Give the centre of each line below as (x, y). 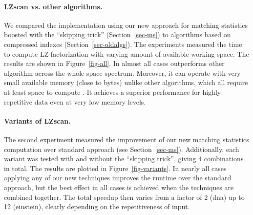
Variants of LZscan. (37, 120)
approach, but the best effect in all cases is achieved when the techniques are (119, 187)
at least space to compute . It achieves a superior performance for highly (113, 92)
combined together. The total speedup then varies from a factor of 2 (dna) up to (124, 197)
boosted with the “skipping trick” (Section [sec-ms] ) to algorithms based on (117, 34)
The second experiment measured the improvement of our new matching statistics (126, 139)
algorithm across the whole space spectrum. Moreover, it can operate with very (122, 73)
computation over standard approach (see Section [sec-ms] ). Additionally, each (122, 149)
